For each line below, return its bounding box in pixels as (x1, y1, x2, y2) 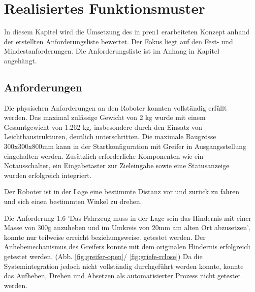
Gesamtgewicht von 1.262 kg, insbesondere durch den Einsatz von (4, 121, 202, 132)
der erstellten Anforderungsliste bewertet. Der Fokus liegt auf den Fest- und (4, 36, 233, 46)
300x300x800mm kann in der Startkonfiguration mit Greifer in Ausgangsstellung (4, 141, 247, 151)
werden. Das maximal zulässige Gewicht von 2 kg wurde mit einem (4, 112, 206, 122)
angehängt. (4, 55, 37, 65)
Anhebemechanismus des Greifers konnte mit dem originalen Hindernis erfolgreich (4, 241, 251, 252)
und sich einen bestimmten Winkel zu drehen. (4, 196, 142, 206)
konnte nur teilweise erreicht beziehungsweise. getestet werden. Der (4, 232, 206, 242)
